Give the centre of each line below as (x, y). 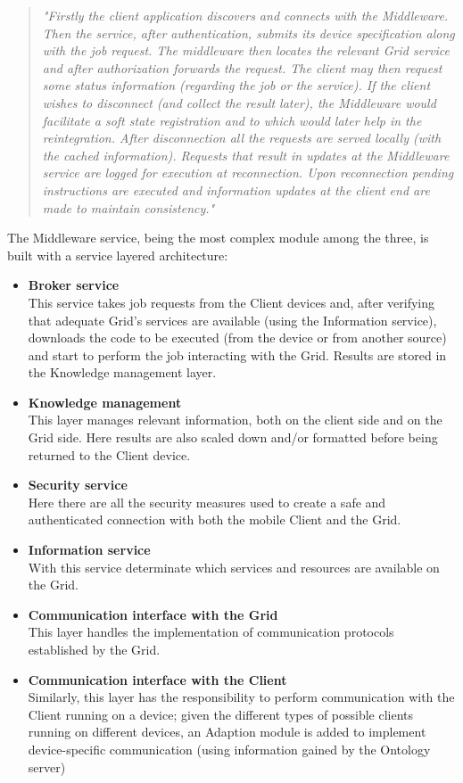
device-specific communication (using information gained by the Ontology (229, 749)
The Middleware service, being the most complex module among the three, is (218, 238)
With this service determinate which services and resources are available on (234, 567)
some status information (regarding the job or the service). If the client (236, 85)
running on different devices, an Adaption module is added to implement (227, 732)
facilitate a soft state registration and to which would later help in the (232, 120)
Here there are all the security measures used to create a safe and (207, 502)
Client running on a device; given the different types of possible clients (221, 714)
